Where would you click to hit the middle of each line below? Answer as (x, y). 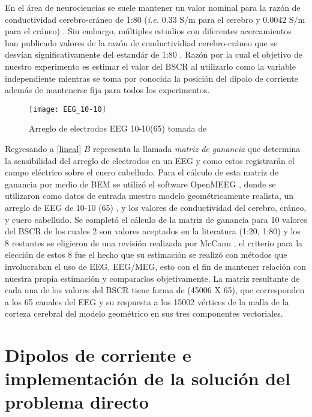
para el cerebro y (229, 19)
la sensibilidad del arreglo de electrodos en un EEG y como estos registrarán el (150, 160)
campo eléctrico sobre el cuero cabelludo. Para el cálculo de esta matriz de (142, 172)
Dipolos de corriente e (98, 355)
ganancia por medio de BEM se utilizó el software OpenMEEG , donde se (140, 184)
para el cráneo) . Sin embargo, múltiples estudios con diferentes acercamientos (148, 31)
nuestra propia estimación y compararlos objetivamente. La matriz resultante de (152, 278)
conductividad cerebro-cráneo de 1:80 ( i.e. (82, 19)
